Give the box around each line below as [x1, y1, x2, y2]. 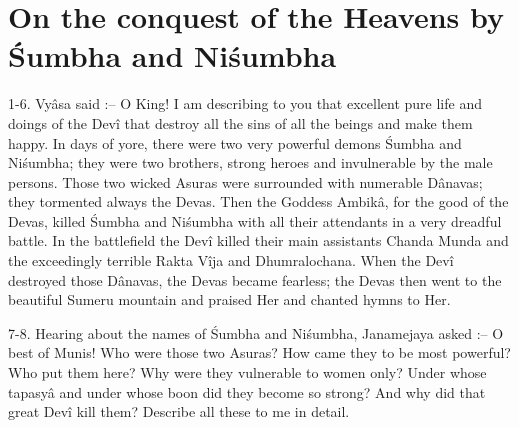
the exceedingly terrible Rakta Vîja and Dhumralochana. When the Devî [8, 250, 454, 271]
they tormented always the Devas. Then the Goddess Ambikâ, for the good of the [8, 191, 509, 212]
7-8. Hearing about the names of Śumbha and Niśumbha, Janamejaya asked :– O [8, 322, 504, 343]
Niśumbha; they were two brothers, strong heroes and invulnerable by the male [8, 152, 493, 173]
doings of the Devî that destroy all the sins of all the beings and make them [8, 112, 473, 133]
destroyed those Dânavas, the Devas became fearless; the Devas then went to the [8, 269, 502, 290]
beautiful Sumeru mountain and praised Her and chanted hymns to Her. [8, 289, 451, 310]
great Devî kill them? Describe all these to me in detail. [8, 401, 350, 422]
